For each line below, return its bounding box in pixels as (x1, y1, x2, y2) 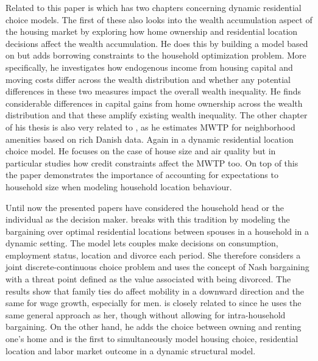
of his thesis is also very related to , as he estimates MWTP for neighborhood (5, 120, 295, 133)
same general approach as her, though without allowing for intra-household (5, 308, 286, 321)
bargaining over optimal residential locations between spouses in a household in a (5, 224, 309, 237)
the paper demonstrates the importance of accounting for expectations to (5, 168, 278, 181)
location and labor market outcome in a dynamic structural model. (5, 344, 256, 357)
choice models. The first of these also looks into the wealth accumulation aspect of (5, 13, 313, 26)
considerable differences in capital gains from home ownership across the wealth (5, 96, 303, 109)
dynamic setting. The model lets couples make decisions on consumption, (5, 237, 278, 249)
